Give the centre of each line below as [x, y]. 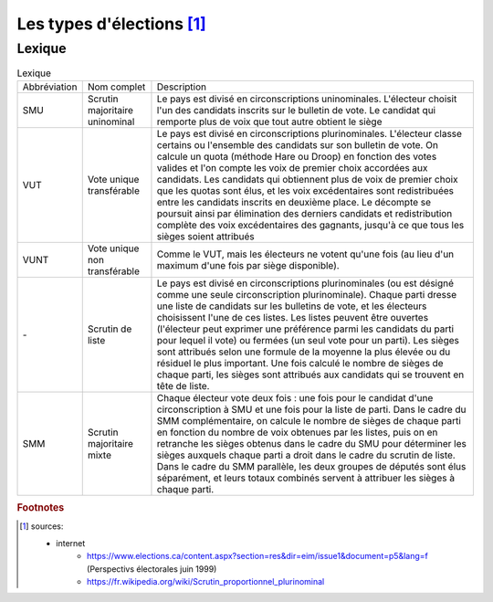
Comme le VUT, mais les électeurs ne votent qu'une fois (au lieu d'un [305, 254]
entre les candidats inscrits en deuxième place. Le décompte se [294, 202]
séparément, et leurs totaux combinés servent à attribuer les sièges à [306, 478]
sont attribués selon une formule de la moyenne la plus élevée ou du [304, 352]
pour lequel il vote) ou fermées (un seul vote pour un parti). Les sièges [308, 340]
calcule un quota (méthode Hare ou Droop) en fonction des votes [297, 156]
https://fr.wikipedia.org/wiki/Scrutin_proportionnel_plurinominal [206, 581]
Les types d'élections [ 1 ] [112, 24]
